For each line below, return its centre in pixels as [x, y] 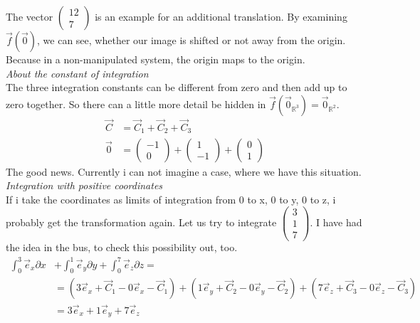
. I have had [336, 222]
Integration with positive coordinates [84, 185]
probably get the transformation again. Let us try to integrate [141, 222]
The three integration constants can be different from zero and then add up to [177, 87]
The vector [30, 16]
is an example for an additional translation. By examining [221, 16]
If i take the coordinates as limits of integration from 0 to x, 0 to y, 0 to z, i [171, 199]
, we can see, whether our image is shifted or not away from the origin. [191, 40]
